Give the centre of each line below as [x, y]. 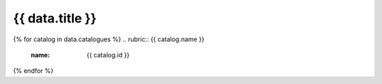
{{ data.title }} [55, 18]
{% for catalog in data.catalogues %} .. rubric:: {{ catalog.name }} [109, 39]
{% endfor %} [33, 71]
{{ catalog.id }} [108, 55]
